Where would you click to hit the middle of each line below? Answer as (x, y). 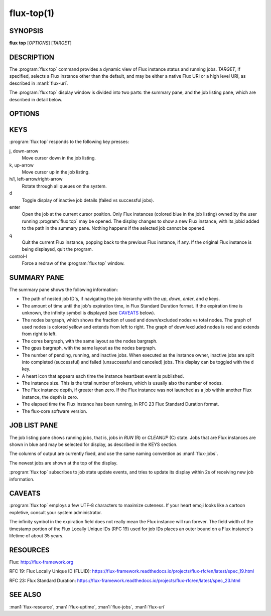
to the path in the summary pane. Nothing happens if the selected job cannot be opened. (114, 228)
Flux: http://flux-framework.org (41, 562)
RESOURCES (29, 550)
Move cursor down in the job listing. (59, 158)
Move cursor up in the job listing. (56, 172)
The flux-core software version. (54, 411)
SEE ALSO (25, 595)
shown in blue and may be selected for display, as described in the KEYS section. (93, 444)
